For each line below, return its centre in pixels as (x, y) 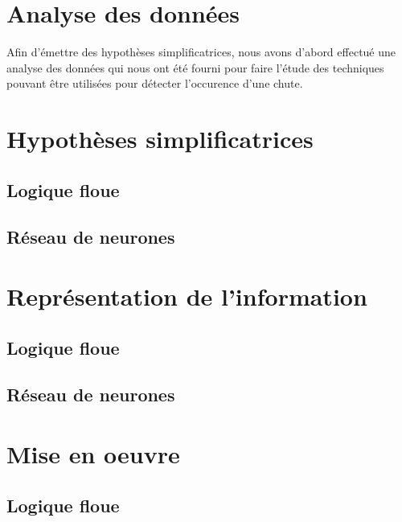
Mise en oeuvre (93, 453)
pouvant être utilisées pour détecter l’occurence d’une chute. (155, 83)
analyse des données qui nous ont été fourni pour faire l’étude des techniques (195, 67)
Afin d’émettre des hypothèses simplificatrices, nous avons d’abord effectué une (201, 52)
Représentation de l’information (187, 296)
